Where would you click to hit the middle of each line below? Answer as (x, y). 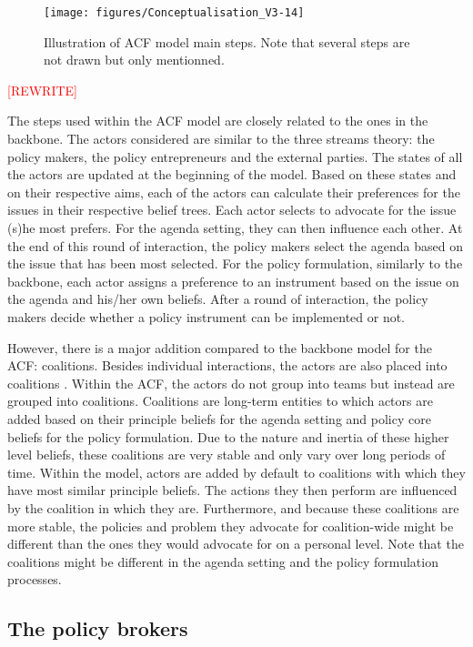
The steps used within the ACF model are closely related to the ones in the (218, 121)
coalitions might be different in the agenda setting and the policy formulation (223, 561)
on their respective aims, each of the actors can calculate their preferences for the (234, 192)
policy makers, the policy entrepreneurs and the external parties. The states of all (235, 156)
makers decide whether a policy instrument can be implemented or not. (206, 316)
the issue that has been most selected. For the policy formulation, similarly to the (235, 263)
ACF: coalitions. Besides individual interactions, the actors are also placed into (227, 365)
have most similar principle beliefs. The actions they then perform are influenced (232, 490)
